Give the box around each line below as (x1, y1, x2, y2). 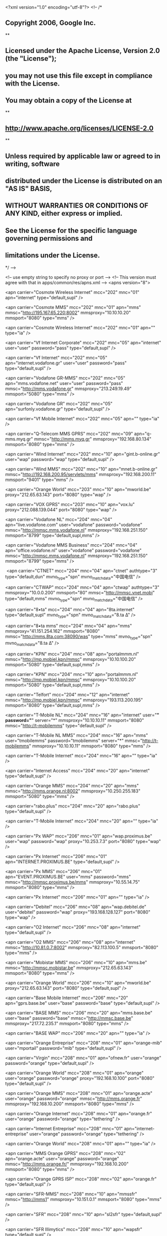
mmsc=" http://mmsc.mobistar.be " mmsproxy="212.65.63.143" (5, 965, 133, 971)
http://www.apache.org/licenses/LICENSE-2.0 (5, 124, 154, 132)
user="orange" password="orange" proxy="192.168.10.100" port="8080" (5, 1075, 155, 1081)
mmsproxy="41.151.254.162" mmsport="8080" (5, 628, 100, 634)
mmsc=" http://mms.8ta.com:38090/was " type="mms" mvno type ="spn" (5, 633, 152, 640)
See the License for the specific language (5, 226, 137, 235)
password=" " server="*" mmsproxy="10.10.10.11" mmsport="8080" (5, 717, 144, 723)
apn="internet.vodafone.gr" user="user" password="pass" (5, 360, 127, 366)
